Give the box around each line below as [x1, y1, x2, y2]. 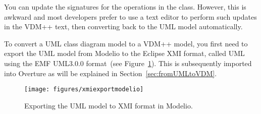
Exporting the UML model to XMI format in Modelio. [24, 100, 193, 110]
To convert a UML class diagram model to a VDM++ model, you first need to [4, 38, 248, 48]
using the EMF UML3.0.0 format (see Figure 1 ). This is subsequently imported [4, 58, 252, 68]
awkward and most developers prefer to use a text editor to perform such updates [4, 11, 257, 22]
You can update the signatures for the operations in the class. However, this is [4, 2, 246, 12]
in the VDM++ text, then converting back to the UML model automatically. [4, 21, 243, 32]
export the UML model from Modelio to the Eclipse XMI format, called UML [4, 48, 245, 59]
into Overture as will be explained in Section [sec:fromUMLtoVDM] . [4, 68, 217, 78]
